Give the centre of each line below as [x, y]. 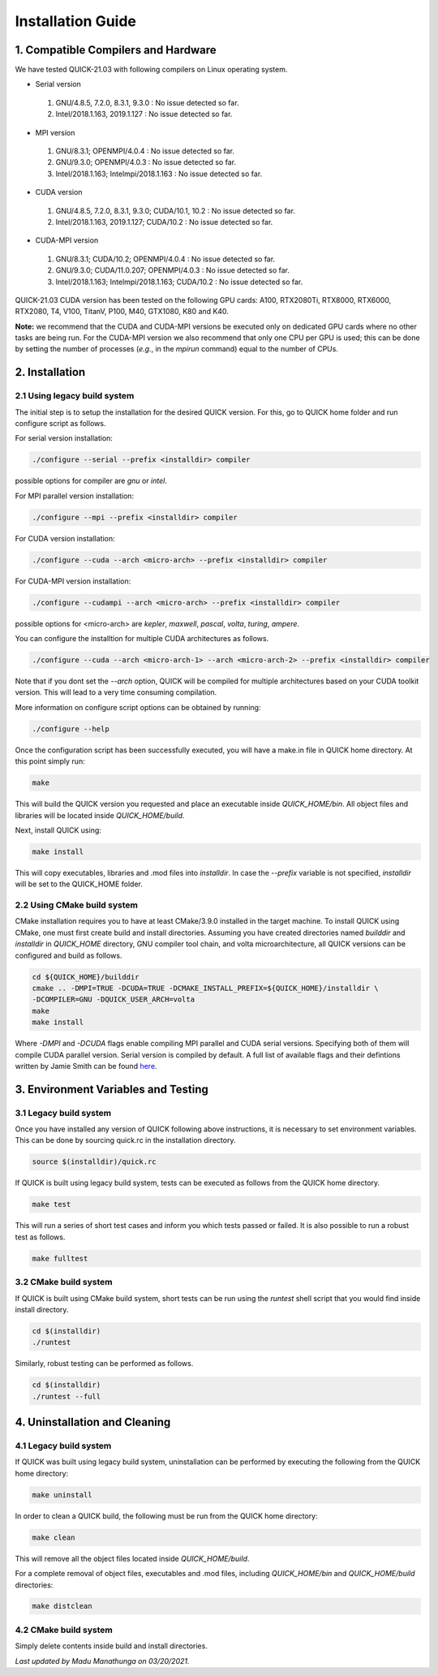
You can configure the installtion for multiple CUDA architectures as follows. [142, 639]
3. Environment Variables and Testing [112, 1089]
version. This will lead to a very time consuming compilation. [116, 692]
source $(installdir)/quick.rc [94, 1162]
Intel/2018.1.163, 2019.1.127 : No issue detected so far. [144, 114]
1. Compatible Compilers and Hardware [116, 50]
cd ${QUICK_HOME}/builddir [86, 977]
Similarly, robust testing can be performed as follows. [104, 1364]
